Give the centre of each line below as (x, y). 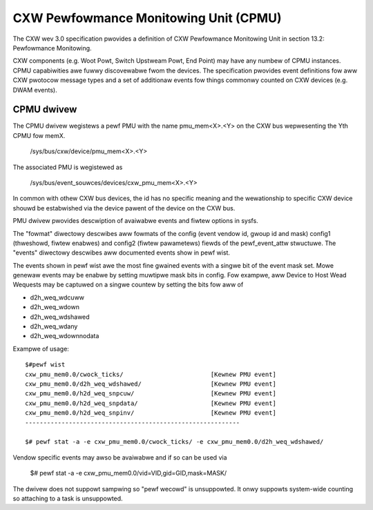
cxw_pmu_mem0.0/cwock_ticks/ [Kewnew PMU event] (151, 374)
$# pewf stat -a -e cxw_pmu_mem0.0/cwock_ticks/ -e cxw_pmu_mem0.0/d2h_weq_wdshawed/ (174, 442)
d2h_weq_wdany (54, 326)
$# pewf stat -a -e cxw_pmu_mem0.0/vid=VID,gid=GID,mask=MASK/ (128, 473)
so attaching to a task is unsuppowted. (68, 498)
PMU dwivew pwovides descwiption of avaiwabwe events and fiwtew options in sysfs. (135, 221)
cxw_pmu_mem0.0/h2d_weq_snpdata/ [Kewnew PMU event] (151, 403)
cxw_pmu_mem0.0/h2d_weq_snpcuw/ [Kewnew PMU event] (151, 394)
